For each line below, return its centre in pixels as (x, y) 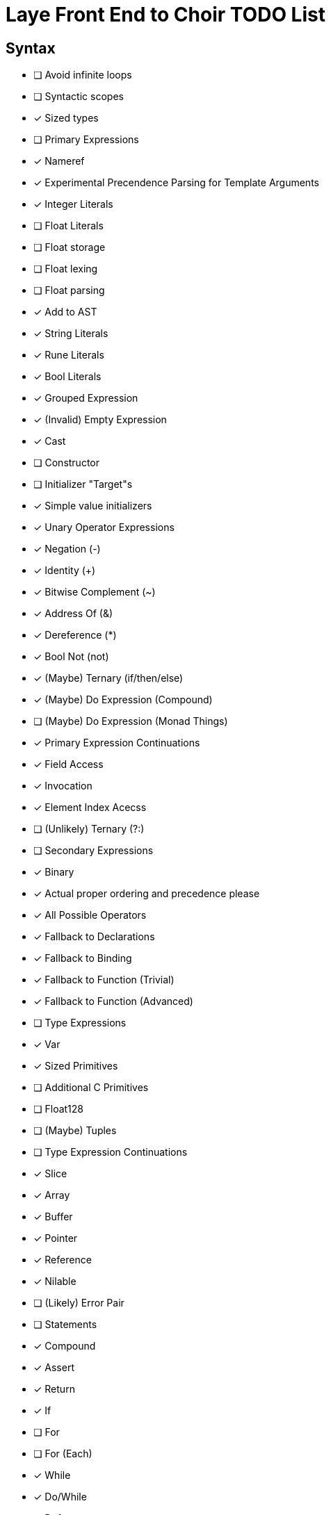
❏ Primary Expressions (86, 140)
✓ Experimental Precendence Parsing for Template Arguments (176, 183)
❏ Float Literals (68, 226)
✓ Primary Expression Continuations (117, 743)
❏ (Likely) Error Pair (79, 1303)
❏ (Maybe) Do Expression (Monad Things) (131, 721)
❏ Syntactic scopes (79, 97)
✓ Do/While (60, 1497)
